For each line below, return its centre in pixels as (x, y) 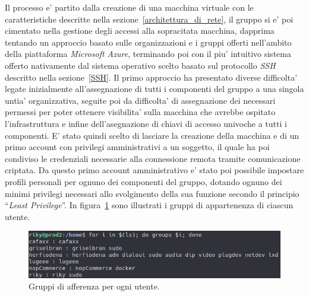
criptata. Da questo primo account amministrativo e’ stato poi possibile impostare (154, 170)
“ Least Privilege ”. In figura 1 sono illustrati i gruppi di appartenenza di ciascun (149, 205)
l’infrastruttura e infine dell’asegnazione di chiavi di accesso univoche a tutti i (146, 123)
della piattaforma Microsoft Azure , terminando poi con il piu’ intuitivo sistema (148, 54)
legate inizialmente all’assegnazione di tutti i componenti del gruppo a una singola (154, 89)
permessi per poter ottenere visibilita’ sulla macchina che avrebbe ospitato (140, 112)
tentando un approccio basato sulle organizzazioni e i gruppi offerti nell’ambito (148, 42)
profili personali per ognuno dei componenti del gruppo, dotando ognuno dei (144, 181)
